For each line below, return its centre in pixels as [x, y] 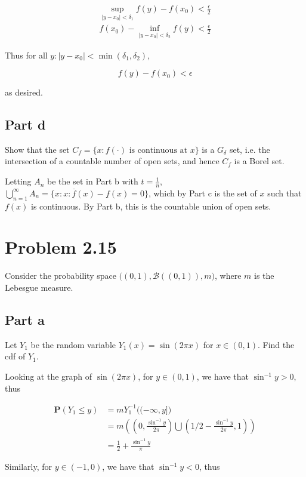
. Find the [276, 344]
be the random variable [73, 344]
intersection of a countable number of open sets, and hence [112, 161]
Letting [18, 181]
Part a [25, 319]
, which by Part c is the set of [203, 193]
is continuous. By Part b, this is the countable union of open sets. [151, 206]
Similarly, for [29, 467]
